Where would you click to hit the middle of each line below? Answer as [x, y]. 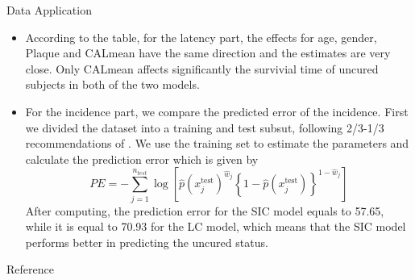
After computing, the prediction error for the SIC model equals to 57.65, [205, 210]
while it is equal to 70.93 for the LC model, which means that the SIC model [216, 226]
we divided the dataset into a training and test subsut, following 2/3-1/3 [205, 127]
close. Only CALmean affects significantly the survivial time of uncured [202, 68]
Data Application [49, 10]
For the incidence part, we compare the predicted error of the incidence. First [217, 111]
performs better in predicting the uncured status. [147, 242]
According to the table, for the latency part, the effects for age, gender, [201, 37]
